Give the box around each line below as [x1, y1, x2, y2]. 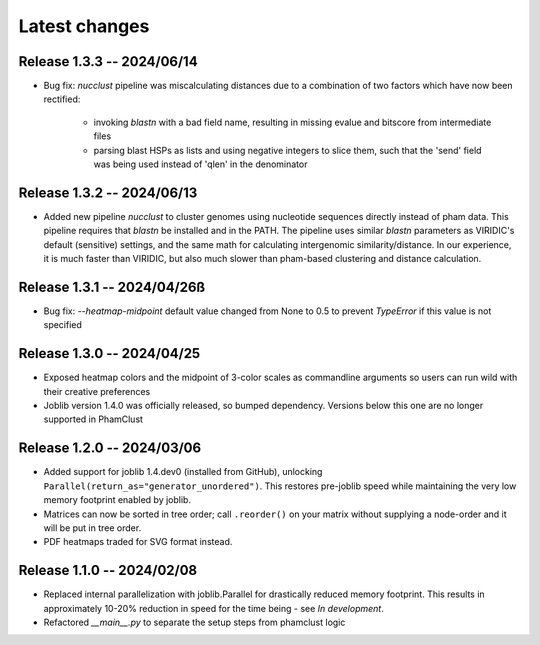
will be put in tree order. [43, 521, 142, 534]
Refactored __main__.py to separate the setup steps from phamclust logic [43, 616, 346, 629]
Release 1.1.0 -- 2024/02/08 [18, 562, 198, 579]
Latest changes [18, 15, 150, 37]
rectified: [43, 93, 81, 105]
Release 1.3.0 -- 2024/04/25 [18, 345, 201, 362]
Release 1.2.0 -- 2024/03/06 [18, 440, 202, 457]
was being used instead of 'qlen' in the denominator [93, 158, 308, 170]
